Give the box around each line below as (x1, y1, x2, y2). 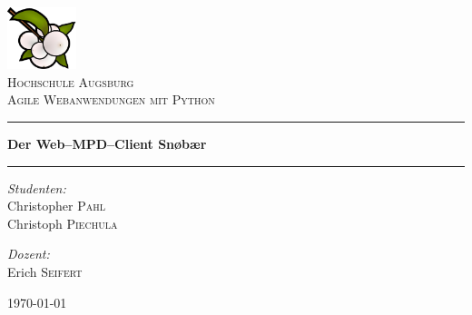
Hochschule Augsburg (7, 72, 134, 91)
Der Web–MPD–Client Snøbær (7, 133, 207, 153)
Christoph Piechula (7, 213, 118, 232)
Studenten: (7, 178, 66, 197)
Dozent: (7, 244, 50, 263)
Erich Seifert (7, 261, 83, 281)
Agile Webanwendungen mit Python (7, 90, 215, 109)
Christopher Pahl (7, 196, 105, 215)
